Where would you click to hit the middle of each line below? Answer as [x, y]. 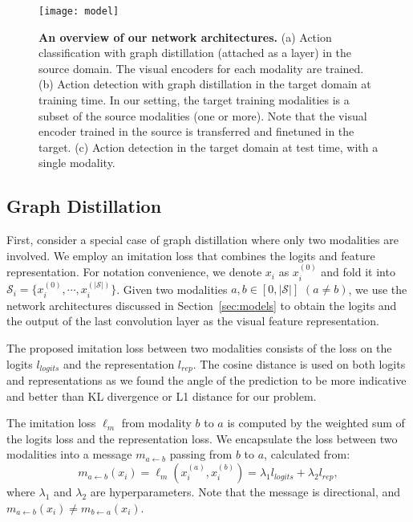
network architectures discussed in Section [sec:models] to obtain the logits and [202, 305]
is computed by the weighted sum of [316, 423]
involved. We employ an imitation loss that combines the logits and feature [191, 255]
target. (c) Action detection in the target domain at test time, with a [209, 147]
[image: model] [79, 11]
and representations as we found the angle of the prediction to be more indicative [206, 380]
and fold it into [358, 272]
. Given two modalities [172, 289]
